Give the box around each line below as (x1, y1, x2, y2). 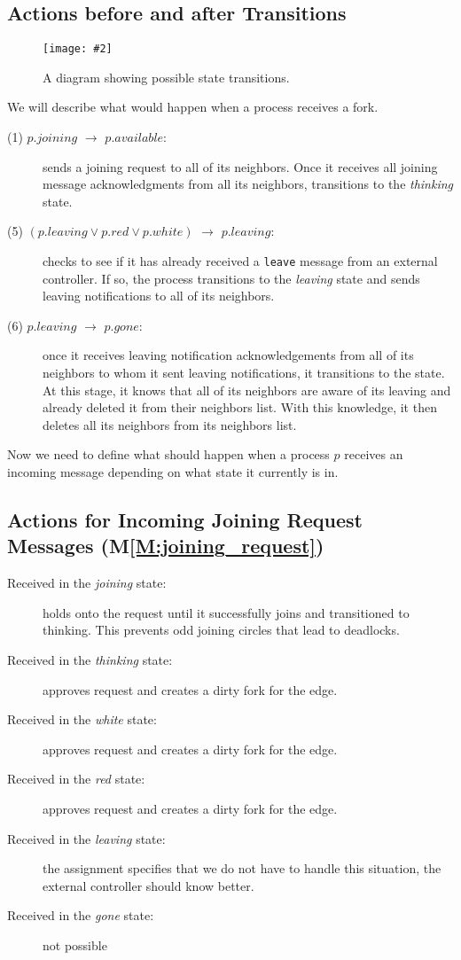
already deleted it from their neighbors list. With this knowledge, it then (43, 398, 437, 417)
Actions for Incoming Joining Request (7, 506, 363, 533)
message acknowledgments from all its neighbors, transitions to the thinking (43, 175, 454, 193)
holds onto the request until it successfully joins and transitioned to (43, 603, 410, 621)
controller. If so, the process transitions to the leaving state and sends (43, 269, 420, 287)
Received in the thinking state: (7, 650, 173, 668)
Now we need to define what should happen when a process (7, 445, 330, 464)
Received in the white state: (7, 710, 157, 729)
